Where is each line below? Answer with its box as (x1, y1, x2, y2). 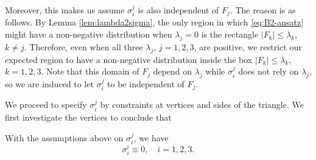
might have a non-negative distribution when (5, 28, 172, 41)
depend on (153, 65, 192, 78)
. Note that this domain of (41, 65, 139, 78)
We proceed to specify (5, 98, 87, 111)
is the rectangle (201, 28, 259, 41)
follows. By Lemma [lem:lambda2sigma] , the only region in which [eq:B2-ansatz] (5, 16, 304, 28)
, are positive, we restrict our (194, 40, 302, 53)
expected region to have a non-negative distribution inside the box (5, 53, 253, 65)
